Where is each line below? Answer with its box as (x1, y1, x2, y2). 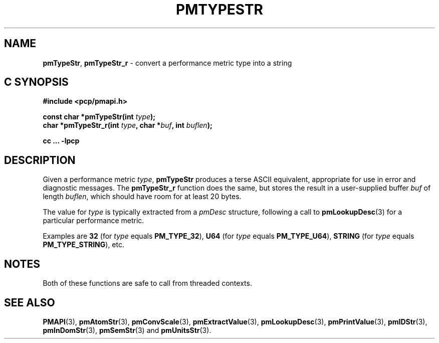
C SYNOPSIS (4, 76, 69, 89)
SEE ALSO (4, 296, 55, 309)
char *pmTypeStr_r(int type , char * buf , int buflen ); (43, 121, 212, 130)
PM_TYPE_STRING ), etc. (43, 240, 125, 249)
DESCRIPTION (4, 153, 76, 166)
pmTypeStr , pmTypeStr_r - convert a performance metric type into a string (43, 58, 292, 67)
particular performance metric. (43, 216, 144, 225)
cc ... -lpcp (43, 136, 80, 145)
